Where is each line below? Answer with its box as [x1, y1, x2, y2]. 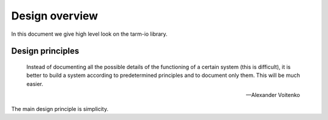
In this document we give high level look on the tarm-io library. [11, 30, 168, 38]
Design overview [11, 9, 98, 22]
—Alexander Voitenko [246, 92, 300, 99]
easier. [26, 80, 44, 87]
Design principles [11, 46, 80, 56]
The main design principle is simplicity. [11, 105, 109, 112]
